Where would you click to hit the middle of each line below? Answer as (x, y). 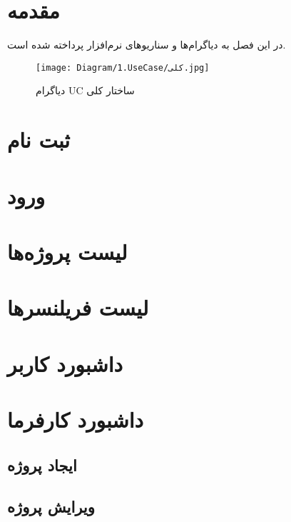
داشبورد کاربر (65, 363)
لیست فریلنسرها (78, 307)
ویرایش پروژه (51, 507)
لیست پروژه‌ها (67, 251)
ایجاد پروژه (42, 465)
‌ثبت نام (39, 140)
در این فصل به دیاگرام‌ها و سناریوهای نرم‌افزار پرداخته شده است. (147, 45)
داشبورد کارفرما (76, 420)
